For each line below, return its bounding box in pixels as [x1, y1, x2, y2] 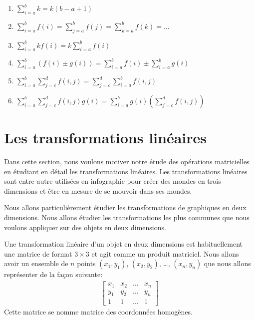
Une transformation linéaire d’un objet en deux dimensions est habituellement [4, 239, 243, 249]
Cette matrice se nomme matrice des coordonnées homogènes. [4, 307, 193, 317]
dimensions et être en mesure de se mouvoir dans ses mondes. [4, 185, 192, 196]
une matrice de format [4, 248, 72, 259]
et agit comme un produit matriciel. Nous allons [91, 248, 239, 259]
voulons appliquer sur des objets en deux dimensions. [4, 222, 166, 232]
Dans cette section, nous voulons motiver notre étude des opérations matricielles [4, 156, 250, 167]
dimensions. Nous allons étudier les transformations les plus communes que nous [4, 212, 250, 223]
